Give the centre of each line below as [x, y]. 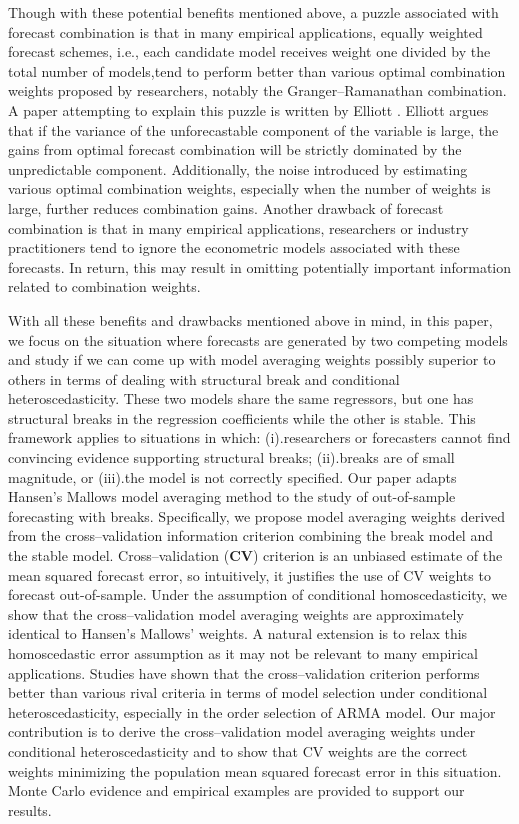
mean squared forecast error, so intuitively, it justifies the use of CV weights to [249, 574]
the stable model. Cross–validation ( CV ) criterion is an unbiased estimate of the [255, 555]
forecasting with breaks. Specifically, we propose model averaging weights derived [257, 515]
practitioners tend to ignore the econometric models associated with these [234, 247]
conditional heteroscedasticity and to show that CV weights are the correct [238, 750]
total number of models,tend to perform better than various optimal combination [257, 70]
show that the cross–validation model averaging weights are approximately [236, 613]
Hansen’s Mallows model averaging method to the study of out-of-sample [232, 496]
